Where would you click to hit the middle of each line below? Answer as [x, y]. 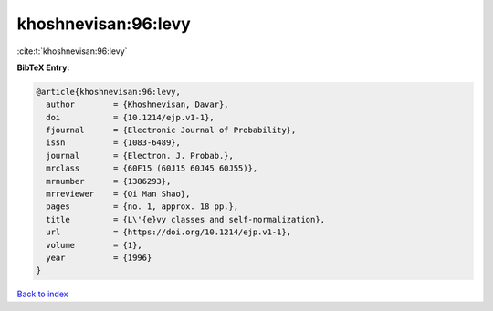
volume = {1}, [94, 245]
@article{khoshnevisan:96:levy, [109, 92]
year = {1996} [99, 258]
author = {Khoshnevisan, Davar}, [137, 104]
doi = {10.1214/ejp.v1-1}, [130, 117]
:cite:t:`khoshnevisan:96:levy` [72, 51]
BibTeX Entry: [43, 67]
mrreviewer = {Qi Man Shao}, [118, 194]
